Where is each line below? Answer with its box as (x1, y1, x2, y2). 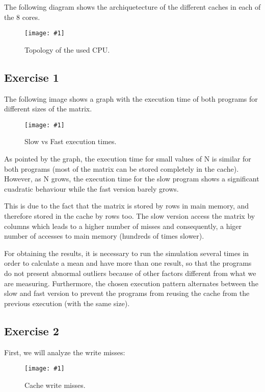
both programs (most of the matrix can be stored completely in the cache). (4, 163, 239, 174)
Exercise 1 (4, 69, 59, 85)
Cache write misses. (24, 379, 86, 390)
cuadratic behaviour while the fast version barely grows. (4, 183, 179, 194)
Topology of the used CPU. (24, 44, 110, 55)
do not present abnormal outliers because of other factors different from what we (4, 268, 256, 279)
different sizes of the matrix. (4, 103, 92, 114)
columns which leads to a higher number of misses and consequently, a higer (4, 220, 242, 231)
